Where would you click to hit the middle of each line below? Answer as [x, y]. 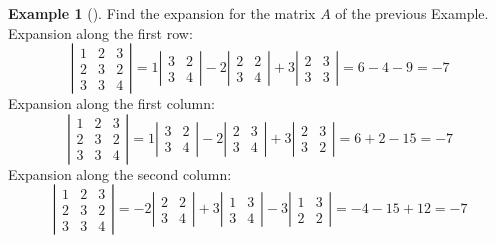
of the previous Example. [412, 13]
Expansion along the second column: [120, 173]
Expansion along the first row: [100, 32]
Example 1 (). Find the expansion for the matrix [162, 13]
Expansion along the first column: [111, 103]
